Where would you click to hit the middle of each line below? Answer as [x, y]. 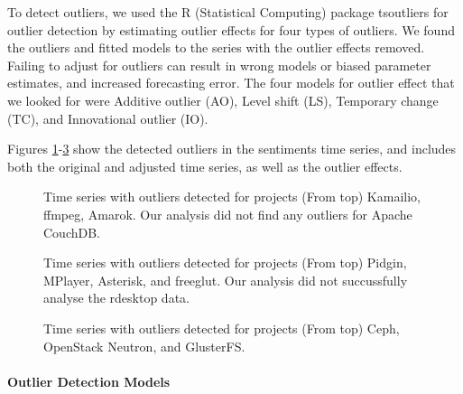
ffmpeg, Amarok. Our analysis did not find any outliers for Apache [228, 214]
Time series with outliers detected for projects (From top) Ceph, [222, 328]
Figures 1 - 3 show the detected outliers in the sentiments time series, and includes [232, 149]
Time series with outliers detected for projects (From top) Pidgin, [225, 263]
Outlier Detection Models [89, 381]
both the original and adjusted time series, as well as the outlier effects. [205, 166]
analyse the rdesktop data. [116, 298]
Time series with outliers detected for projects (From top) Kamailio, [232, 197]
